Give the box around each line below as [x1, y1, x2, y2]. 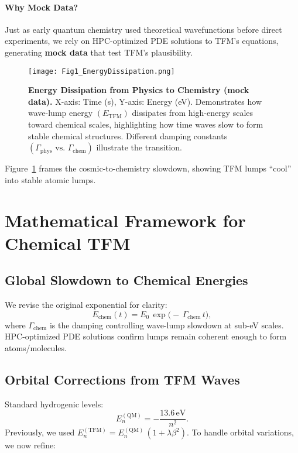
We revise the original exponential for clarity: [5, 298, 167, 311]
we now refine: [5, 439, 56, 451]
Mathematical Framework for [5, 208, 246, 232]
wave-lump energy [28, 107, 93, 119]
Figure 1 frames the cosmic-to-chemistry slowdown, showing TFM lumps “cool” [5, 162, 292, 174]
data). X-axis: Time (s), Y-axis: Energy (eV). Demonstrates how [28, 95, 262, 107]
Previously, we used [5, 426, 75, 438]
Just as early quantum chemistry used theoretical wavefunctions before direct [5, 23, 282, 35]
